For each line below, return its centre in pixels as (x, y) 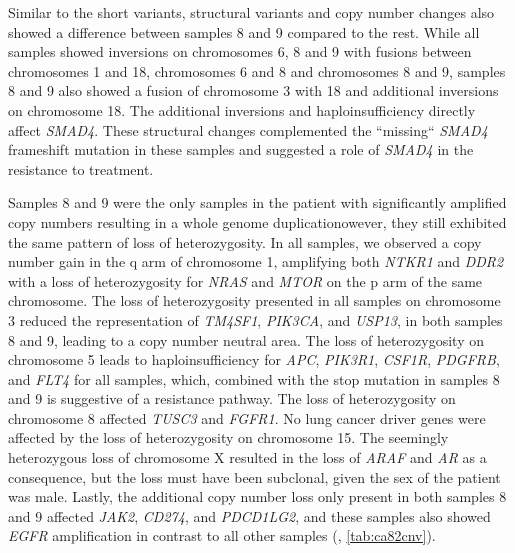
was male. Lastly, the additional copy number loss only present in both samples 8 (257, 496)
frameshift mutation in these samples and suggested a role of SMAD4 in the (241, 149)
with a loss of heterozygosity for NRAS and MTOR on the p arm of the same (245, 280)
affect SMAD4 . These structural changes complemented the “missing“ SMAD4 (248, 129)
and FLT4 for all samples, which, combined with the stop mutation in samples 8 (254, 378)
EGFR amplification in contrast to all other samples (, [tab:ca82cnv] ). (222, 535)
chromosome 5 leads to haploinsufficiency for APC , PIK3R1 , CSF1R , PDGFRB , (254, 359)
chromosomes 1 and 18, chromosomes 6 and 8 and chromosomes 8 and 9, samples (257, 70)
